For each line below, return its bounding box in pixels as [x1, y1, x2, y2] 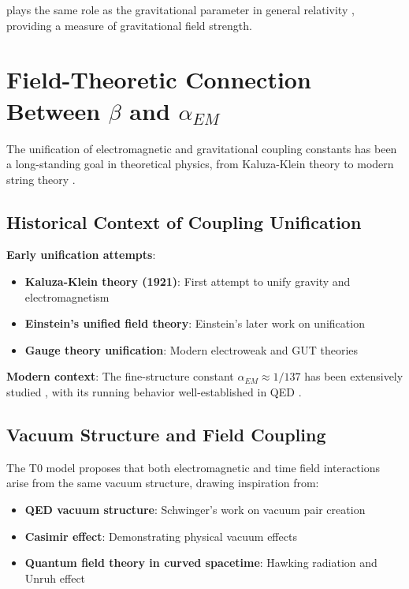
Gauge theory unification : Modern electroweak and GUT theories [24, 341, 359, 358]
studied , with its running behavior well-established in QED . [6, 384, 302, 400]
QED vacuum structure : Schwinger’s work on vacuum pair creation [24, 501, 366, 518]
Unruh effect [24, 569, 86, 586]
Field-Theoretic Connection [6, 63, 311, 96]
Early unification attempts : [6, 246, 156, 263]
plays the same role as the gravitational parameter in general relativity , [6, 2, 355, 17]
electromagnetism [24, 288, 110, 305]
